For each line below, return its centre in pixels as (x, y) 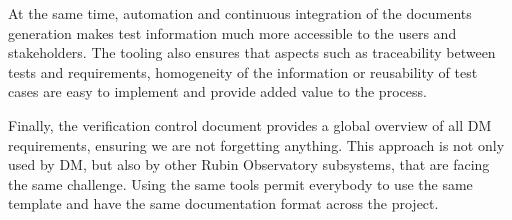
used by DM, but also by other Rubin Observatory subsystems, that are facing (249, 164)
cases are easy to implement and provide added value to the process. (217, 91)
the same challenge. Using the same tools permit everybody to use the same (240, 183)
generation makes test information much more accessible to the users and (232, 32)
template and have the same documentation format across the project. (223, 203)
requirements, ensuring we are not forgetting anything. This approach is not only (256, 144)
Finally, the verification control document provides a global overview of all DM (250, 124)
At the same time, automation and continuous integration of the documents (240, 13)
